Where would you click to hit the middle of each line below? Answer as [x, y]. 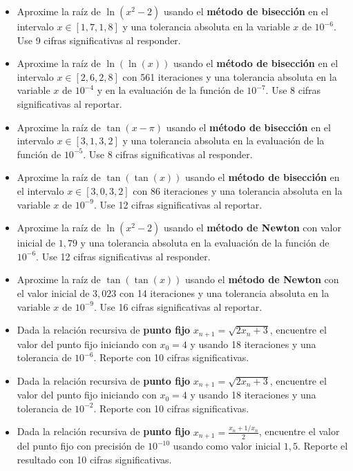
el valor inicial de [53, 292]
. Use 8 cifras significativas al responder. [168, 154]
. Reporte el [323, 446]
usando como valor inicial [227, 446]
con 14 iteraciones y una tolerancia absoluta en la [225, 292]
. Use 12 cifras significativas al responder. [123, 256]
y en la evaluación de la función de [170, 90]
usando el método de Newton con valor [252, 228]
